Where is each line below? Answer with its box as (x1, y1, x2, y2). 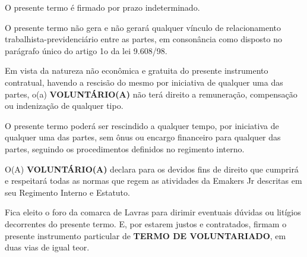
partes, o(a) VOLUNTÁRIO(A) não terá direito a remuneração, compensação (5, 87, 297, 100)
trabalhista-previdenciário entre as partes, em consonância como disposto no (5, 33, 282, 45)
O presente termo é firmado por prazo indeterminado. (5, 1, 200, 13)
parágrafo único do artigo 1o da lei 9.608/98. (5, 44, 167, 57)
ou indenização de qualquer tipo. (5, 99, 124, 112)
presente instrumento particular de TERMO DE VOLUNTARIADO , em (5, 229, 286, 242)
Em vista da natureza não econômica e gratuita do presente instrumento (5, 64, 268, 77)
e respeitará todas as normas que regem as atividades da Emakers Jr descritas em (5, 174, 302, 187)
